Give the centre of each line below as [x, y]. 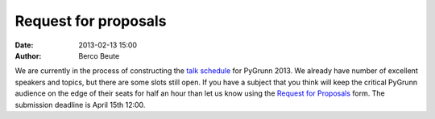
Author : [28, 55]
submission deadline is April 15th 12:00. [80, 105]
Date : [24, 45]
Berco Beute [99, 55]
